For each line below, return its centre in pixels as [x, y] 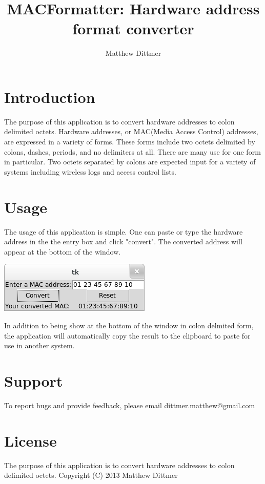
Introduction [50, 97]
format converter [133, 28]
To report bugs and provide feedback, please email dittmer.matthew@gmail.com [130, 405]
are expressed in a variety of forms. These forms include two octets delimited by [130, 142]
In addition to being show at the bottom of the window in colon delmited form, [129, 325]
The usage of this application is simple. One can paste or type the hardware [124, 231]
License [30, 440]
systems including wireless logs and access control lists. [90, 171]
